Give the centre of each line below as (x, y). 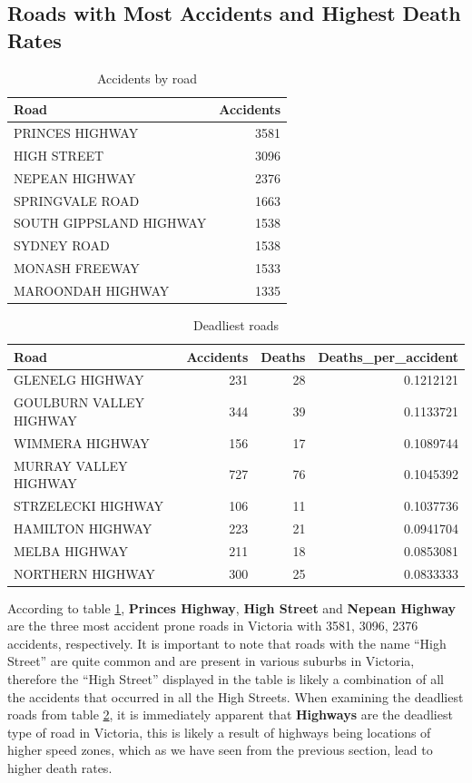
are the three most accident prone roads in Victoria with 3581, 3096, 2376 (213, 626)
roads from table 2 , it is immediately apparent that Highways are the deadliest (230, 714)
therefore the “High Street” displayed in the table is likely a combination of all (226, 679)
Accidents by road (147, 78)
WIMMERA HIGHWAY (82, 442)
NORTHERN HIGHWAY (84, 573)
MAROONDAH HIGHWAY (92, 290)
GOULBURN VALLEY (79, 402)
